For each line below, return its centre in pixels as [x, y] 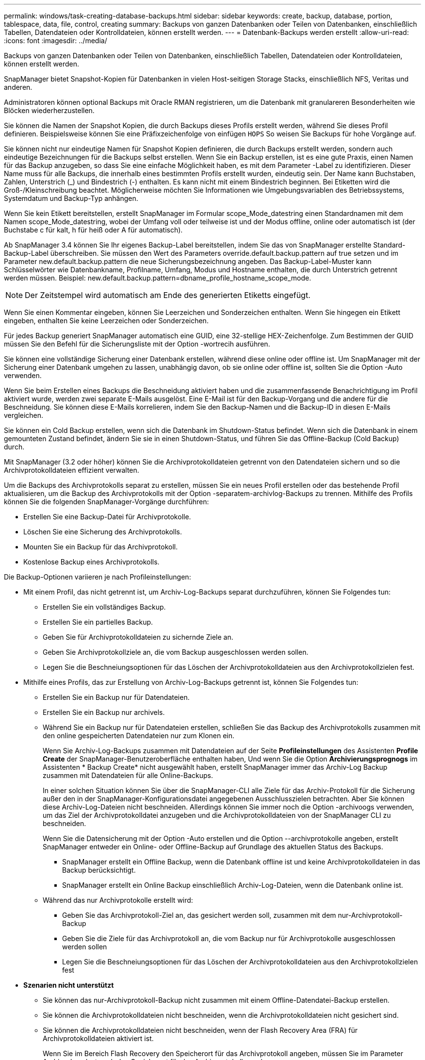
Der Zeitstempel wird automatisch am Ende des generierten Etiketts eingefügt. [168, 295]
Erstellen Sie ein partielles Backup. [98, 622]
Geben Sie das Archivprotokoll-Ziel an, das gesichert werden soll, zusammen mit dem [199, 915]
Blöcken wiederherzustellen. [49, 110]
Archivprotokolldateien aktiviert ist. [98, 1038]
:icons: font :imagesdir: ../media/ [56, 41]
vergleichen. [24, 415]
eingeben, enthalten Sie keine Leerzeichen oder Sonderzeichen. [106, 321]
